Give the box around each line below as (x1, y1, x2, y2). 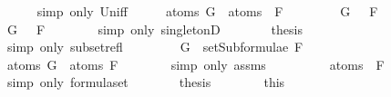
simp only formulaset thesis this (6, 73, 285, 92)
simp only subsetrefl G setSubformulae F (6, 37, 304, 56)
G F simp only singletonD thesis (6, 19, 303, 38)
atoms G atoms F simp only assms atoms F (6, 54, 385, 73)
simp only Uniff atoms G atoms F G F (36, 2, 378, 20)
